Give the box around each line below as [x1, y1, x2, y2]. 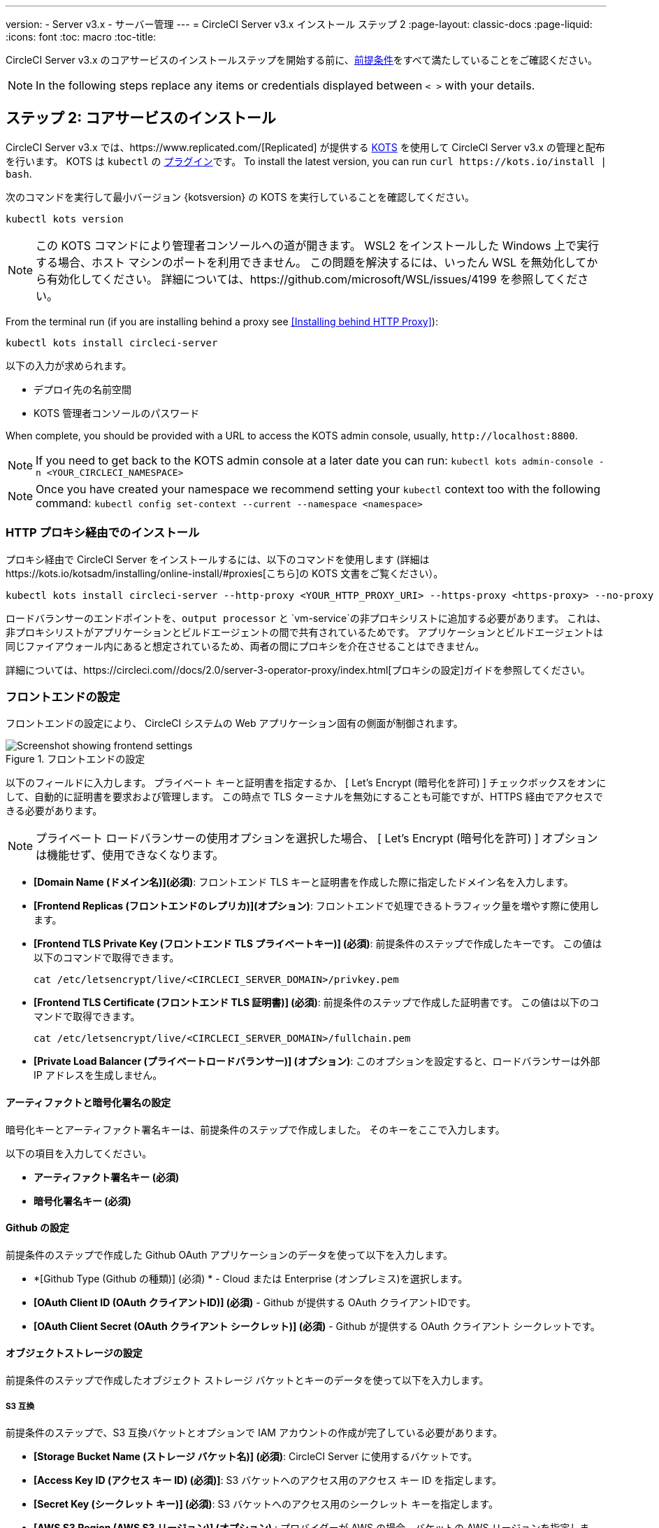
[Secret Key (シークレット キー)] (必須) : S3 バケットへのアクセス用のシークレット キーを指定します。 [34, 1497, 498, 1510]
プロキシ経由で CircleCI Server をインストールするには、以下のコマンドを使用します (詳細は [6, 553, 430, 565]
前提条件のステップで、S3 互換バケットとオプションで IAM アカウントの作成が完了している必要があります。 [6, 1426, 503, 1438]
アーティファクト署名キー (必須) [34, 1170, 180, 1183]
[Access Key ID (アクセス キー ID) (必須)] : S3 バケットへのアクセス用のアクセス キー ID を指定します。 [34, 1473, 502, 1486]
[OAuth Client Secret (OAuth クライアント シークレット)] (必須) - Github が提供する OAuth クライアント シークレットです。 [34, 1320, 600, 1332]
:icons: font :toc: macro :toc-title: [6, 31, 157, 43]
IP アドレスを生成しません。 [34, 1069, 163, 1082]
